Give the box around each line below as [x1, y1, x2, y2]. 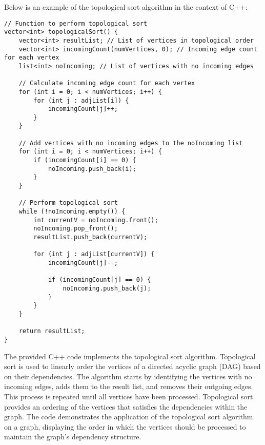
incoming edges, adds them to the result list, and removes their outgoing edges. [4, 381, 253, 392]
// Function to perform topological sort [4, 20, 148, 27]
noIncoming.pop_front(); [33, 225, 118, 233]
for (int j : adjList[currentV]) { [33, 250, 155, 258]
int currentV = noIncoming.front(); [33, 216, 158, 224]
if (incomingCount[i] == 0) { [33, 157, 136, 164]
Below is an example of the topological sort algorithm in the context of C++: [4, 2, 248, 12]
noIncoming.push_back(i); [48, 165, 136, 172]
